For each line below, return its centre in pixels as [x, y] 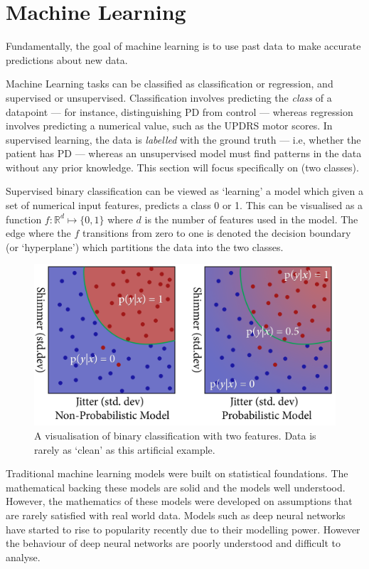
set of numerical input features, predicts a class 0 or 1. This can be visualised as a [184, 205]
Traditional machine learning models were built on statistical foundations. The [177, 473]
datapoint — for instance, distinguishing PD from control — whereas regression [180, 111]
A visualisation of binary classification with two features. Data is [175, 435]
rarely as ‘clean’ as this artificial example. [125, 449]
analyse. [23, 557]
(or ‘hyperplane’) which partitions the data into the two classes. [145, 246]
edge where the [38, 233]
